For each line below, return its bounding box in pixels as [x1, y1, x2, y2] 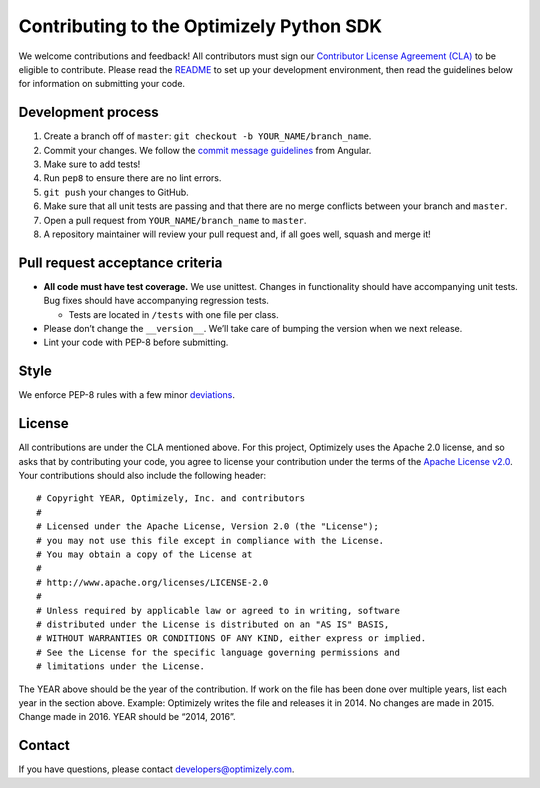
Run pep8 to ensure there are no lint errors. [43, 172, 222, 184]
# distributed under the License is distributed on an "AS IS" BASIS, [36, 618, 390, 630]
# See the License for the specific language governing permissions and [36, 646, 400, 658]
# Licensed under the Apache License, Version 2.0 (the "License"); [36, 521, 379, 532]
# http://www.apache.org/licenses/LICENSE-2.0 [36, 576, 269, 588]
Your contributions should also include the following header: [18, 470, 267, 482]
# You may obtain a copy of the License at [36, 548, 253, 560]
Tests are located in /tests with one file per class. [68, 308, 279, 320]
